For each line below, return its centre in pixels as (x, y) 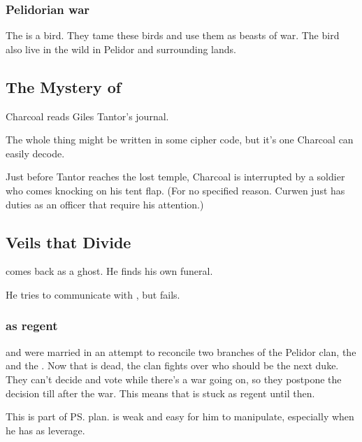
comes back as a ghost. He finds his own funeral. (109, 271)
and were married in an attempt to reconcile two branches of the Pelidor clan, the (181, 351)
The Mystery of (64, 86)
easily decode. (35, 153)
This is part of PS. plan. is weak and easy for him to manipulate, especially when (180, 416)
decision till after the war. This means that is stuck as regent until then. (160, 393)
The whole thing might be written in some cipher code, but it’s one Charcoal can (180, 140)
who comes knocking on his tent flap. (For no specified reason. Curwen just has (175, 190)
